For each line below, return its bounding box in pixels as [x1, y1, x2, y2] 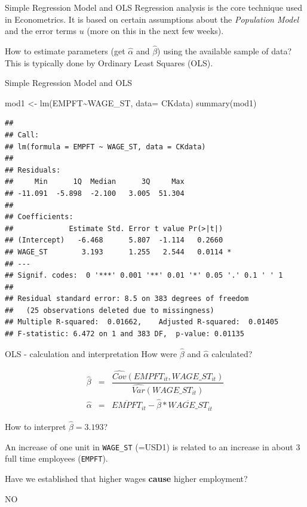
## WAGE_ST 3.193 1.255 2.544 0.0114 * [5, 247, 232, 256]
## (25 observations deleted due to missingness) [5, 306, 214, 315]
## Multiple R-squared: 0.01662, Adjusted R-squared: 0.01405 [5, 318, 279, 327]
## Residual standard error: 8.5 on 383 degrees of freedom [5, 294, 249, 303]
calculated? [211, 347, 253, 359]
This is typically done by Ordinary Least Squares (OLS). [5, 56, 213, 69]
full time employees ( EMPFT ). [5, 452, 108, 465]
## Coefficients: [5, 213, 73, 222]
